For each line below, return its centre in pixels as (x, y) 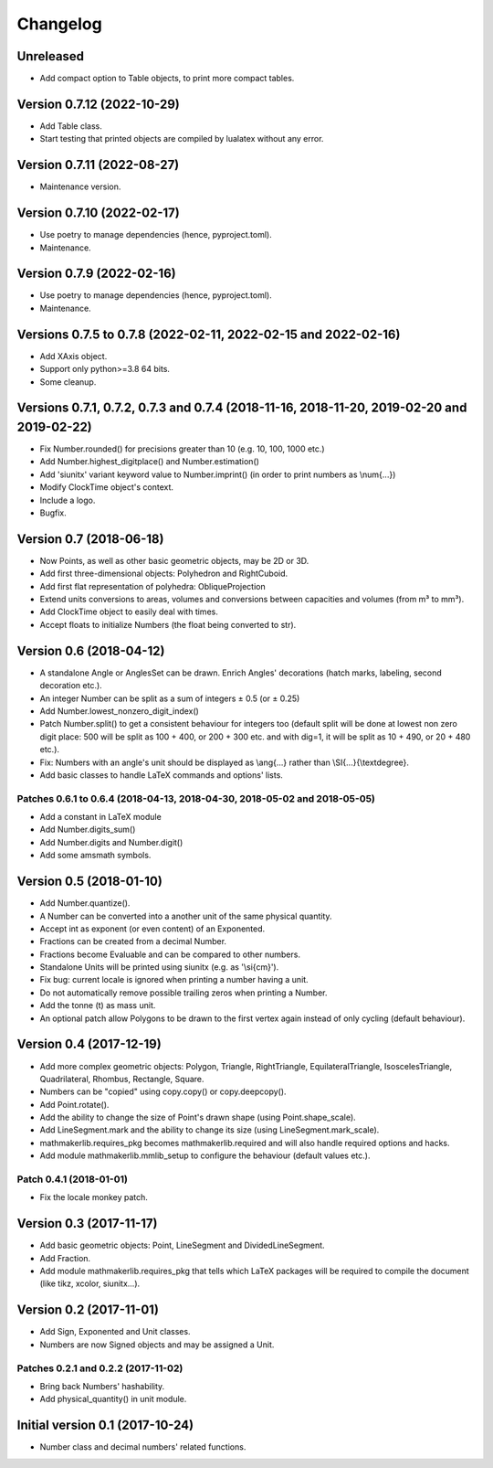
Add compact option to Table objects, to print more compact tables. (167, 79)
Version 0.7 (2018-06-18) (90, 539)
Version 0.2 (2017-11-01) (88, 1310)
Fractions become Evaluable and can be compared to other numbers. (170, 954)
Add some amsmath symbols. (95, 856)
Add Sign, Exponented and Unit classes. (115, 1332)
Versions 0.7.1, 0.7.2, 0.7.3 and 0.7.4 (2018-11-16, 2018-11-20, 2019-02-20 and (242, 408)
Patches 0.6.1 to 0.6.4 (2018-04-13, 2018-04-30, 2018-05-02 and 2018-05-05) (196, 798)
